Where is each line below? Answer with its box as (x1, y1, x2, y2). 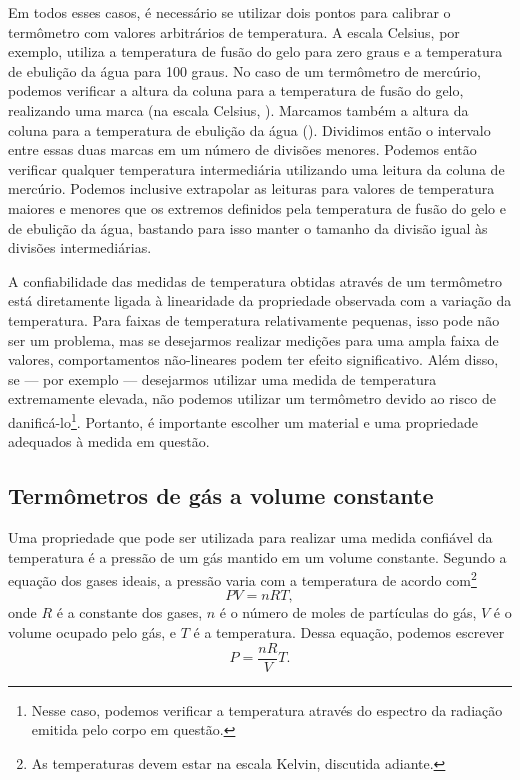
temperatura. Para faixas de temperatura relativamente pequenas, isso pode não (8, 309, 500, 330)
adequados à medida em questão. (8, 431, 210, 452)
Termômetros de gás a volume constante (8, 480, 434, 511)
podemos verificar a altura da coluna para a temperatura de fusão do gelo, (8, 80, 464, 101)
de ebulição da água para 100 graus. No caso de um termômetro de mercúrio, (8, 60, 481, 81)
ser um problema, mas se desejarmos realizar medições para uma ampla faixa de (8, 329, 499, 350)
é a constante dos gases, (56, 602, 203, 623)
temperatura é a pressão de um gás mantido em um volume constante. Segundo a (8, 546, 507, 567)
